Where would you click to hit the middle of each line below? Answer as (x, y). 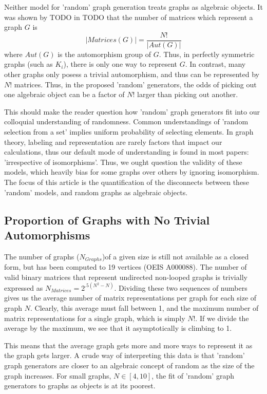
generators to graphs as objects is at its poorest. (80, 386)
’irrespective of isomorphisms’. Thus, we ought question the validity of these (123, 162)
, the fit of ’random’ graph (193, 375)
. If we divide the (222, 318)
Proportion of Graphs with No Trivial (107, 220)
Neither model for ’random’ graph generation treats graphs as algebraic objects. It (133, 7)
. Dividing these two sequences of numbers (181, 287)
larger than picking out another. (188, 94)
